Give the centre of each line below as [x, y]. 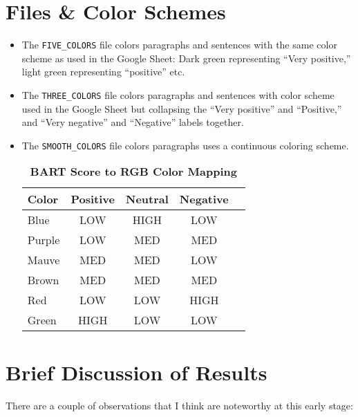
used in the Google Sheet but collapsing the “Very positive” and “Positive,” [182, 108]
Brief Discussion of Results [136, 372]
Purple [44, 240]
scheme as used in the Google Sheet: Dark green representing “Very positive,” [186, 58]
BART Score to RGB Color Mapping [133, 172]
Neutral [147, 199]
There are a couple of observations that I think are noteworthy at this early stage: [179, 405]
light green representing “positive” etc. [103, 72]
